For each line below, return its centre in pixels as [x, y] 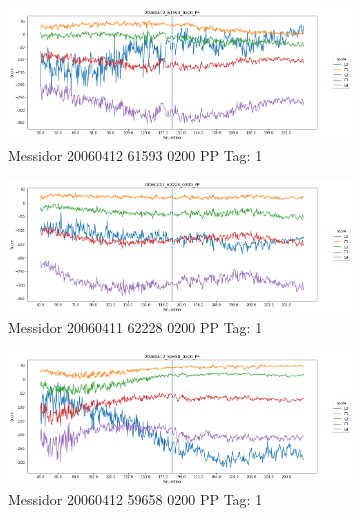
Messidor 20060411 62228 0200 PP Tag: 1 [135, 327]
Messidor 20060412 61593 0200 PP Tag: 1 [135, 155]
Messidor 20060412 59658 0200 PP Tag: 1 [135, 499]
